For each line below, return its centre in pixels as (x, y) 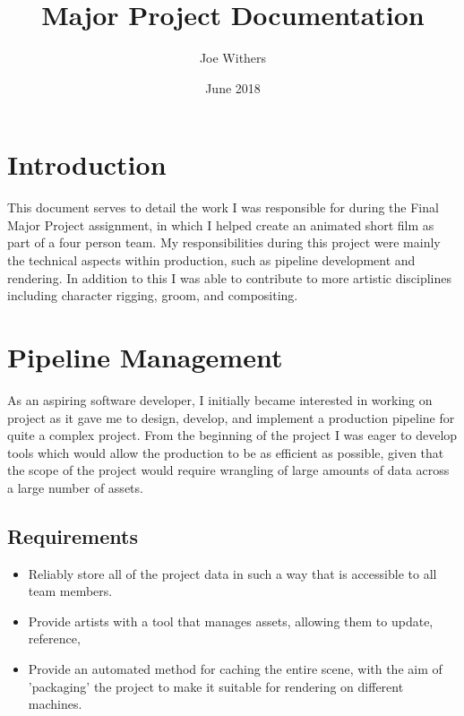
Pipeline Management (145, 357)
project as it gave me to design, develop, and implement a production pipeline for (231, 417)
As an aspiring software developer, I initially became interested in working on (220, 399)
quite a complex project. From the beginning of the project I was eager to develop (232, 435)
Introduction (87, 164)
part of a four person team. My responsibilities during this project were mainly (224, 242)
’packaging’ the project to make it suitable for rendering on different (216, 686)
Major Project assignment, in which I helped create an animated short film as (221, 224)
